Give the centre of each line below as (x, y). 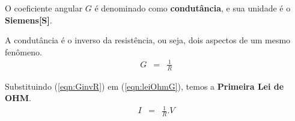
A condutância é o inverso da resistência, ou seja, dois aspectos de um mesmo (148, 40)
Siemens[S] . (29, 20)
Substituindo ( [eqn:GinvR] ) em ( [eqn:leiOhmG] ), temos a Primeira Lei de (144, 86)
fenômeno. (23, 51)
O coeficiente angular (44, 8)
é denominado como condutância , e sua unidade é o (193, 8)
